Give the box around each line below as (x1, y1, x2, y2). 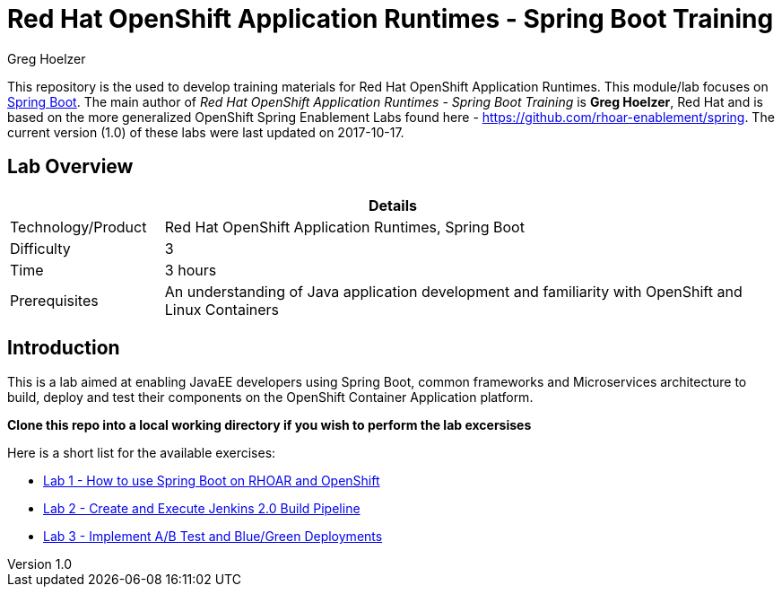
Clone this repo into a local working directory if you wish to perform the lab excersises (7, 417, 532, 433)
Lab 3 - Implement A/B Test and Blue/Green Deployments (43, 528, 383, 545)
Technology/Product (10, 217, 147, 236)
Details (369, 196, 417, 214)
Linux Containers (164, 300, 280, 319)
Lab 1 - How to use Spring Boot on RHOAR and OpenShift (43, 473, 380, 489)
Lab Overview (7, 155, 134, 179)
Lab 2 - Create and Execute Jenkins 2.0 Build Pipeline (43, 501, 361, 517)
